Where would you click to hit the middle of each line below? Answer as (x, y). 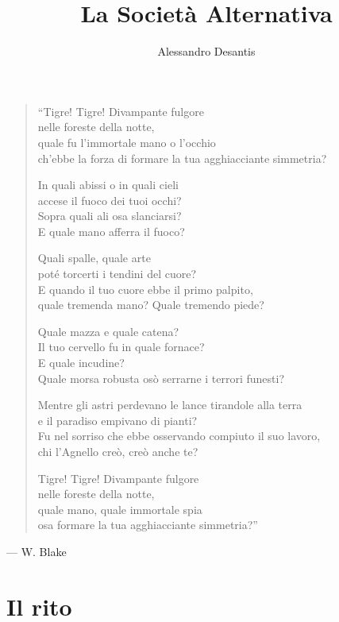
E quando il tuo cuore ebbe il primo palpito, (145, 289)
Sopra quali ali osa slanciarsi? (110, 216)
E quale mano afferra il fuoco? (111, 231)
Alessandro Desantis (206, 51)
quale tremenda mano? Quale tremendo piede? (151, 305)
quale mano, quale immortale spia (120, 509)
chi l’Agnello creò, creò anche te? (118, 451)
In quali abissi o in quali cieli (108, 185)
